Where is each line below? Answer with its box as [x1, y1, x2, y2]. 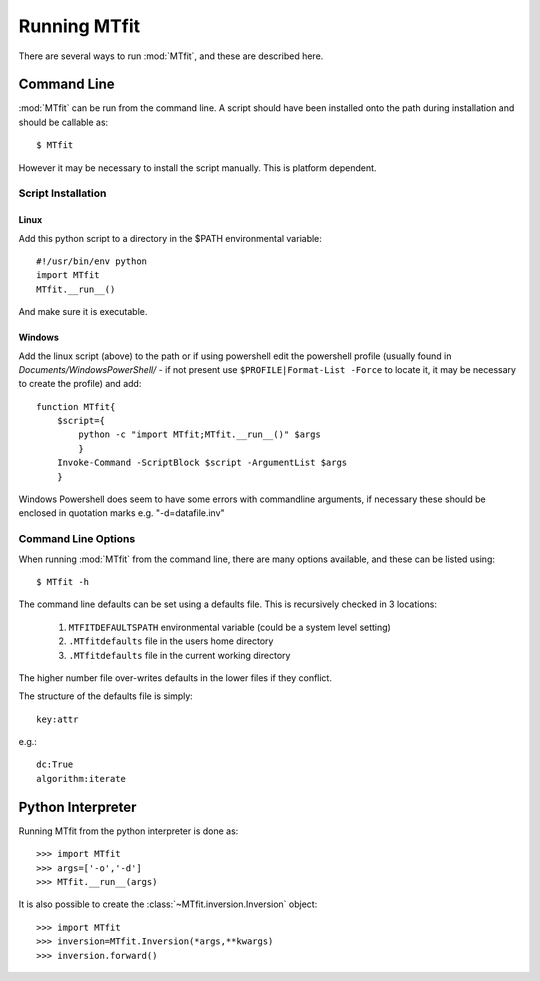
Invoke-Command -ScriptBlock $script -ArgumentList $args [56, 457, 348, 469]
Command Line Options [18, 532, 136, 546]
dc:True [36, 759, 74, 770]
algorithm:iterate [36, 773, 127, 784]
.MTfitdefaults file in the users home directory [68, 635, 274, 647]
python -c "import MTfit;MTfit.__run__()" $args [78, 429, 322, 440]
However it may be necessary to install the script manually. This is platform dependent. [18, 161, 377, 174]
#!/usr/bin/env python [36, 255, 148, 267]
